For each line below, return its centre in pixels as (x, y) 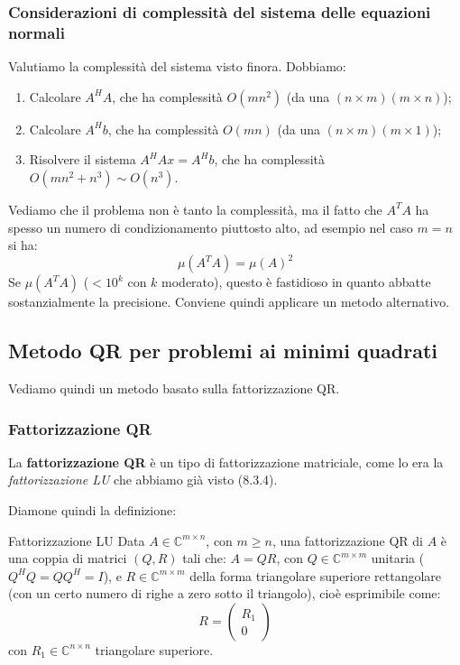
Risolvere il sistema (83, 159)
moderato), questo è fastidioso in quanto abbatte (296, 282)
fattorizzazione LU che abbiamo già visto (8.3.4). (143, 480)
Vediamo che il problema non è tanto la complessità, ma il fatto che (195, 209)
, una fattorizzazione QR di (347, 540)
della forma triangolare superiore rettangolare (316, 575)
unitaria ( (398, 558)
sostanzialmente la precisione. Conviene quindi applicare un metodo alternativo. (229, 302)
